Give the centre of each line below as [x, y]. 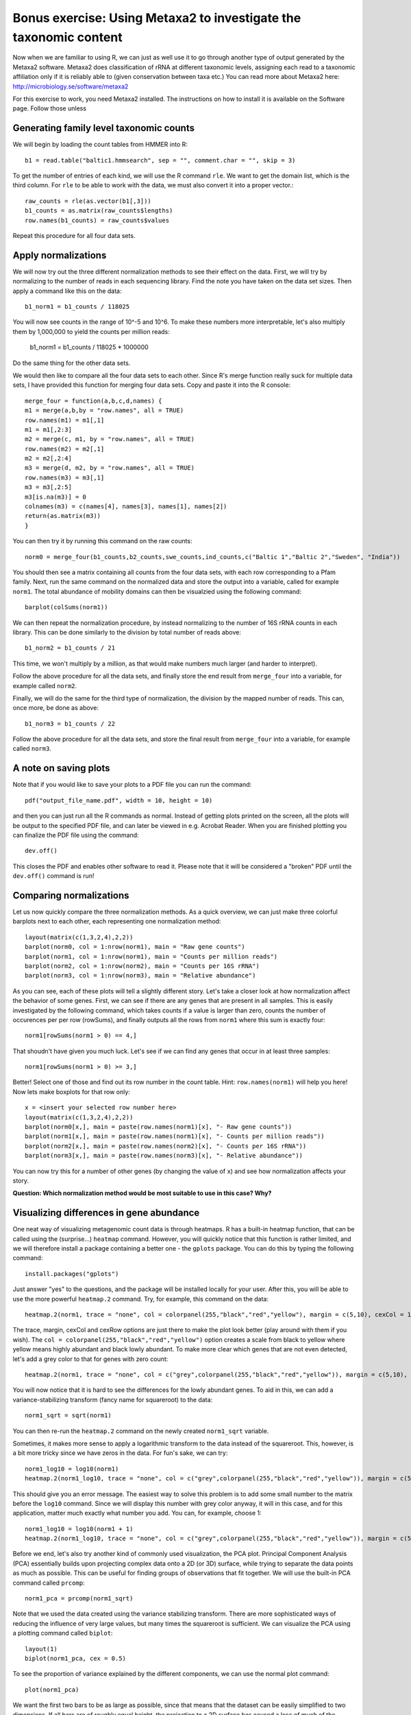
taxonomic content [67, 37]
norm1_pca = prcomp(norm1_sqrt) [79, 1599]
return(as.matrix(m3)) [63, 516]
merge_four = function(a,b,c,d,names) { [94, 401]
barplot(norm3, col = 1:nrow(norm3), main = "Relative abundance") [140, 975]
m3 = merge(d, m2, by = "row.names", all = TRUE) [110, 468]
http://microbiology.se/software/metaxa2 [71, 86]
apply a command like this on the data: [67, 291]
